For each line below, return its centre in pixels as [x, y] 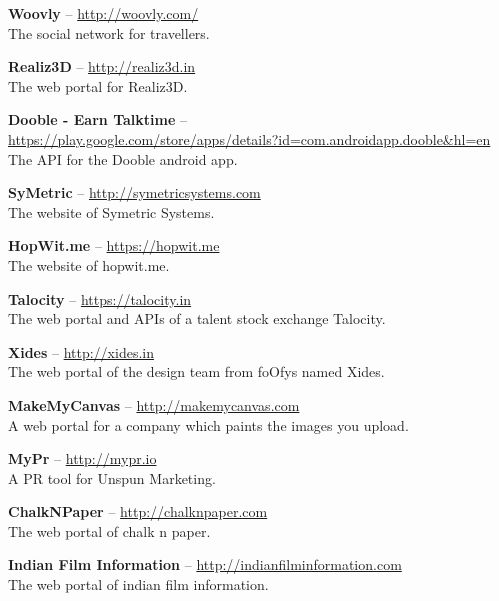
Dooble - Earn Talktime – [97, 119]
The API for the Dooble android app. [123, 158]
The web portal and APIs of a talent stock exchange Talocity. [197, 318]
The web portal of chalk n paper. [109, 530]
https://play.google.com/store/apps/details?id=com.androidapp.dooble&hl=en [249, 138]
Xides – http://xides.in [81, 351]
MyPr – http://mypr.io [82, 458]
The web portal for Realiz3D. [98, 85]
